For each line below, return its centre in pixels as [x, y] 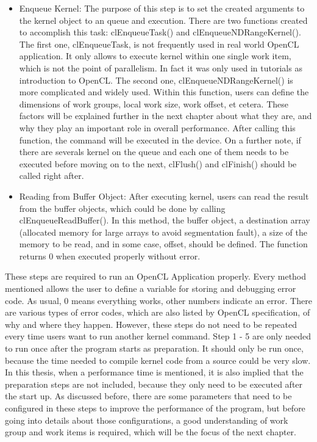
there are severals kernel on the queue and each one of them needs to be [154, 152]
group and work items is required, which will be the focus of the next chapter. [151, 432]
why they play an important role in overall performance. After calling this [157, 127]
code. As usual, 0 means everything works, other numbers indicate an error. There [158, 300]
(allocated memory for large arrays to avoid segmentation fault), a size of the [163, 232]
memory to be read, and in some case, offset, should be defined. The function [163, 244]
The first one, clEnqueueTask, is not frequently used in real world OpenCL [159, 44]
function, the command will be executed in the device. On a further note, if [160, 139]
